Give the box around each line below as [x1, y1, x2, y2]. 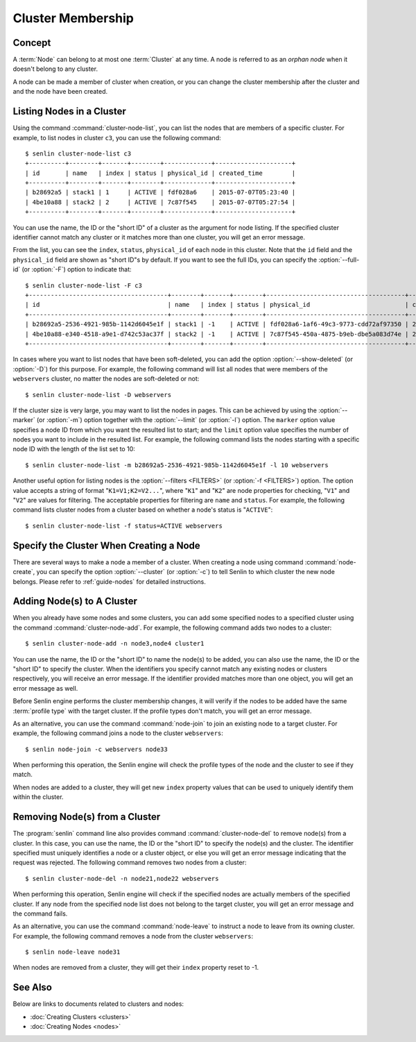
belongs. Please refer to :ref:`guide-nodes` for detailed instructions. [12, 577, 206, 586]
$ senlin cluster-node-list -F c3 [25, 281, 142, 289]
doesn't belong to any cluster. [12, 65, 98, 73]
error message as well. [12, 684, 78, 692]
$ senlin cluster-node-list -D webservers [25, 391, 172, 398]
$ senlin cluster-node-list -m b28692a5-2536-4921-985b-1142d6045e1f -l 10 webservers [25, 461, 329, 469]
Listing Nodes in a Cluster [12, 106, 126, 117]
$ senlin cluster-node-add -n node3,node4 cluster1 [25, 639, 205, 648]
